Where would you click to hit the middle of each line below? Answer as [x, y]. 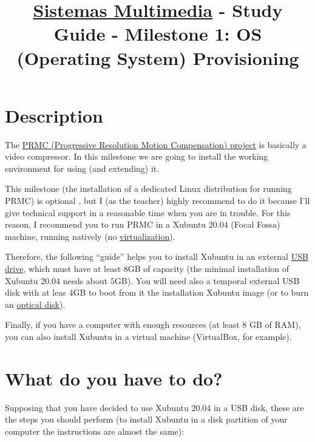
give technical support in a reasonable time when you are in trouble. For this [148, 212]
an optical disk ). [35, 304]
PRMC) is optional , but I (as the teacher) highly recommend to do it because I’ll [157, 201]
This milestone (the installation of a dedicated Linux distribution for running [148, 189]
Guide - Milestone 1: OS [158, 34]
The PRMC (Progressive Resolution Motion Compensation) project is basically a [156, 144]
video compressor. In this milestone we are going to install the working [137, 156]
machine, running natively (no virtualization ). [90, 236]
